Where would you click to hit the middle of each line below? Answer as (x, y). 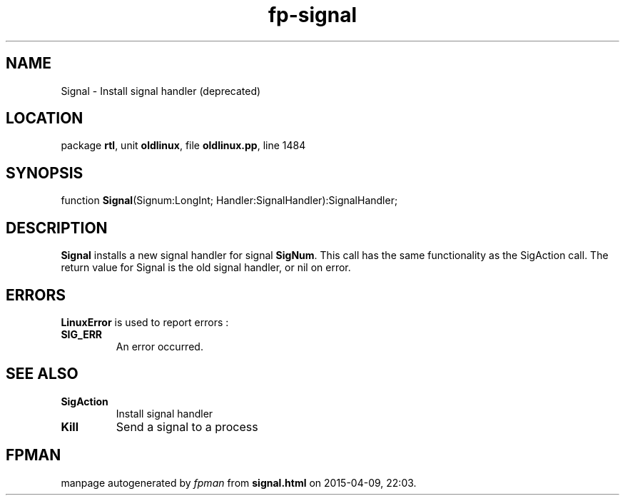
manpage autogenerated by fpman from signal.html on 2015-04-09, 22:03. (239, 482)
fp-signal (312, 15)
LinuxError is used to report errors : (145, 322)
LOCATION (45, 118)
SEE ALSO (42, 374)
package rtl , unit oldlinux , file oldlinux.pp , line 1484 (183, 146)
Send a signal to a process (187, 426)
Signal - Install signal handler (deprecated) (161, 91)
